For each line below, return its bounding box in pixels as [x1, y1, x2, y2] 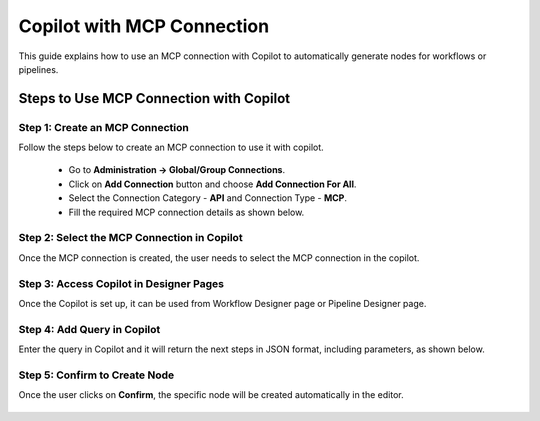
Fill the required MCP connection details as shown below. [68, 206, 305, 218]
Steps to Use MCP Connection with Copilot [18, 90, 291, 107]
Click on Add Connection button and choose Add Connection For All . [68, 178, 357, 190]
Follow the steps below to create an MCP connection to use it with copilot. [18, 141, 324, 154]
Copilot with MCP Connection [18, 15, 270, 37]
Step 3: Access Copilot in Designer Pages [18, 276, 225, 290]
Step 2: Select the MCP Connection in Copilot [18, 231, 244, 245]
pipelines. [18, 63, 59, 75]
